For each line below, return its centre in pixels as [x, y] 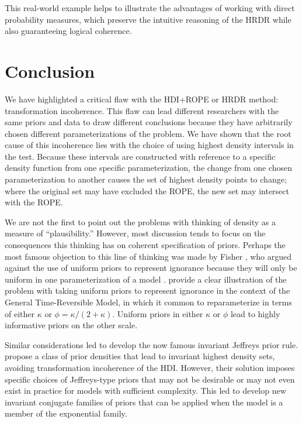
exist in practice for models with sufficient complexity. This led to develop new [145, 391]
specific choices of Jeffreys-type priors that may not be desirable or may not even [150, 379]
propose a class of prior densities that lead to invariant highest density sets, [140, 356]
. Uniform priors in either [158, 313]
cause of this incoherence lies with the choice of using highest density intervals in [149, 145]
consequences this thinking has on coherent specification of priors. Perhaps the [145, 245]
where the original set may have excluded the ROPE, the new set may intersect [147, 190]
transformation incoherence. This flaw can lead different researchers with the [142, 110]
